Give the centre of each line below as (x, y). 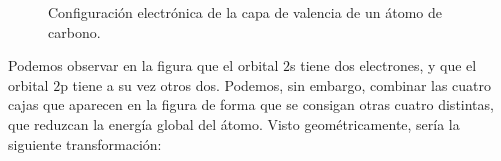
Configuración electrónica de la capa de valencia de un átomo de (245, 12)
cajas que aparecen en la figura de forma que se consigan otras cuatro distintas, (251, 104)
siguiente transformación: (85, 143)
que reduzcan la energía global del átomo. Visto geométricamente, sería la (234, 123)
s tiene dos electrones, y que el (383, 65)
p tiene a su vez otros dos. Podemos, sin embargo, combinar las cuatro (276, 84)
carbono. (74, 31)
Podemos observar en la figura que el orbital (143, 65)
